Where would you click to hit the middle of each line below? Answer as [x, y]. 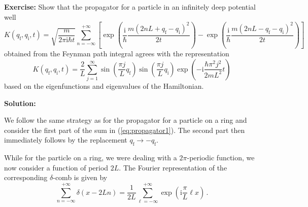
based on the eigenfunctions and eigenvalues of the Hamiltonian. [104, 86]
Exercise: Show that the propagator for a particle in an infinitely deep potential [130, 7]
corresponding [26, 177]
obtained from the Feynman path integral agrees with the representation [117, 54]
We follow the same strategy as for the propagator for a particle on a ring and [126, 120]
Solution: [20, 103]
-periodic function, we [221, 158]
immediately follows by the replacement [66, 140]
